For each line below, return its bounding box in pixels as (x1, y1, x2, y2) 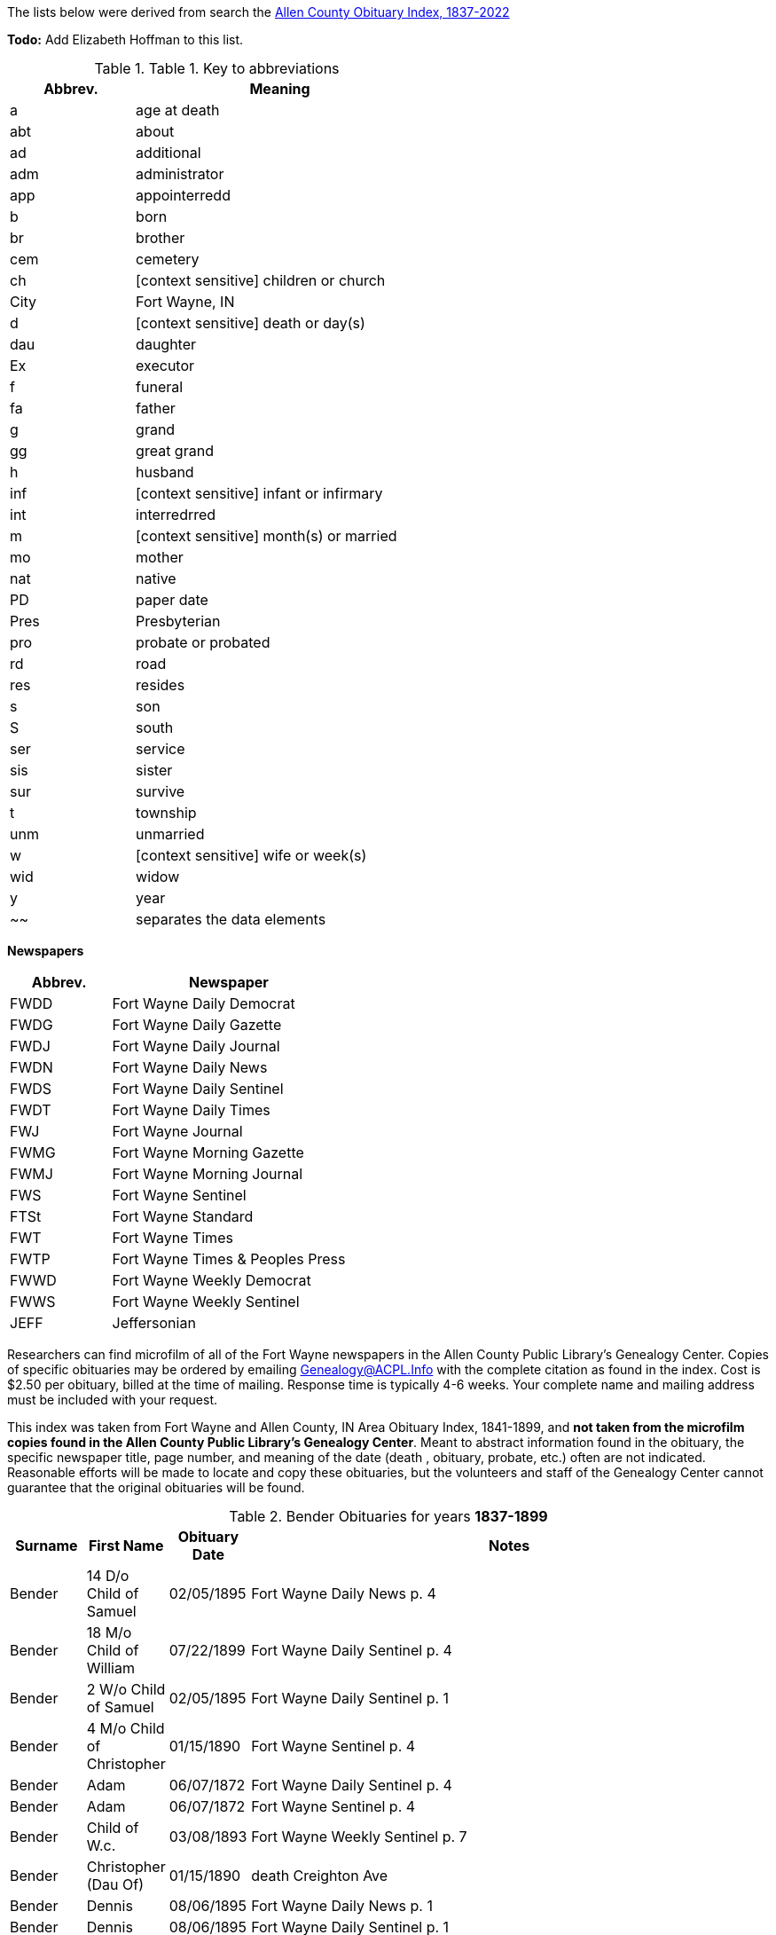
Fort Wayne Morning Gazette (112, 1144, 304, 1161)
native (136, 570, 176, 587)
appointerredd (136, 186, 231, 204)
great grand (136, 442, 214, 460)
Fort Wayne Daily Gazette (112, 1016, 282, 1034)
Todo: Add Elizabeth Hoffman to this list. (7, 32, 244, 47)
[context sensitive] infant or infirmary (136, 484, 383, 502)
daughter (136, 335, 197, 353)
